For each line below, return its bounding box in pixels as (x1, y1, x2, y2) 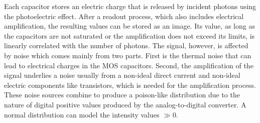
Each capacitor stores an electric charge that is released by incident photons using (4, 1, 256, 11)
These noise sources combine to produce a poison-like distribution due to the (4, 89, 240, 100)
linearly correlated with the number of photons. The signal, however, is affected (4, 40, 248, 51)
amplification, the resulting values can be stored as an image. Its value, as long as (4, 21, 255, 31)
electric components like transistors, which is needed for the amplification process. (4, 79, 256, 90)
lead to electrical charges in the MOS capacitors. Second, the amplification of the (4, 60, 253, 70)
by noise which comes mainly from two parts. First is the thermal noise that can (4, 50, 251, 60)
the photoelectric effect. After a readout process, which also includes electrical (4, 11, 244, 21)
